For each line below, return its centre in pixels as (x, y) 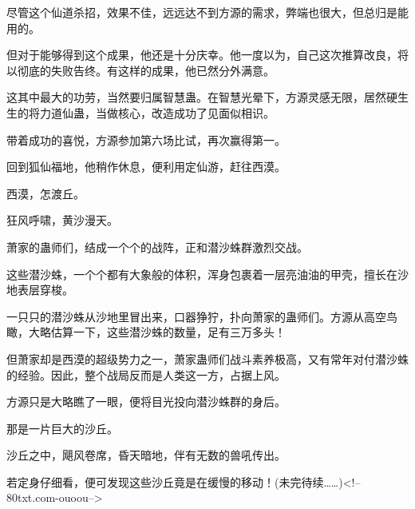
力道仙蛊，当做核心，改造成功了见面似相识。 (157, 112)
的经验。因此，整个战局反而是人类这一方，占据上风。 (146, 374)
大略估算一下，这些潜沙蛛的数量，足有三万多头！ (157, 332)
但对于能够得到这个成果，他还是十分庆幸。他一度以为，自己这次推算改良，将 (207, 55)
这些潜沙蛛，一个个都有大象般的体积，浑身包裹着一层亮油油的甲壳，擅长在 (202, 274)
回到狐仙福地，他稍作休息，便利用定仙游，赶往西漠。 (146, 167)
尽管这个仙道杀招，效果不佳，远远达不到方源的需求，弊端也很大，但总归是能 (207, 12)
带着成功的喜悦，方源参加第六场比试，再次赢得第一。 (146, 139)
